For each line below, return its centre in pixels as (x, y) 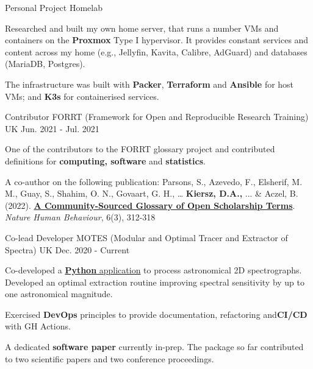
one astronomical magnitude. (59, 294)
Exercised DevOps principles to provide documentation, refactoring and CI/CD (156, 314)
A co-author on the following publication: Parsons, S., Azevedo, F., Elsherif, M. (154, 181)
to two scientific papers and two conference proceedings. (110, 358)
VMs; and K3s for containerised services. (82, 96)
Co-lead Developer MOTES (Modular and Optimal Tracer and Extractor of (146, 237)
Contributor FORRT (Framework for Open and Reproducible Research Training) (157, 117)
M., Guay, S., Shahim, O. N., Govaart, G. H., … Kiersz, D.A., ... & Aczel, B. (152, 193)
